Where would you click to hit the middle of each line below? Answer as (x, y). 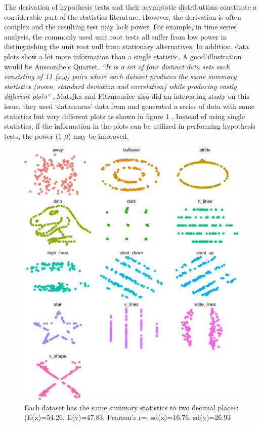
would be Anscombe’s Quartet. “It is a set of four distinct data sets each (117, 66)
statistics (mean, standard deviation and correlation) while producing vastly (120, 86)
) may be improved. (98, 135)
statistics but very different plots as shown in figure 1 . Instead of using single (125, 116)
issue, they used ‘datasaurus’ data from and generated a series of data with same (129, 106)
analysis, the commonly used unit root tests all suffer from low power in (116, 36)
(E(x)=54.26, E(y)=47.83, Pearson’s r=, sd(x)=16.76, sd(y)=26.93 (128, 417)
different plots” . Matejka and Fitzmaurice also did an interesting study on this (127, 96)
